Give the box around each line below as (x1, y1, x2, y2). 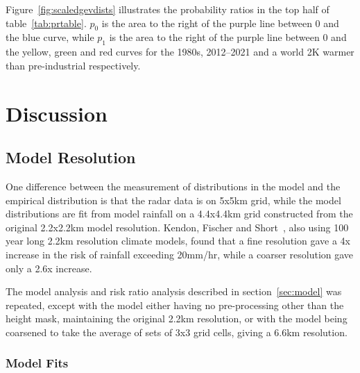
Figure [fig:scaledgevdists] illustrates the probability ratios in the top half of (6, 2, 329, 16)
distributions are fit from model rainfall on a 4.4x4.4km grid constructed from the (6, 206, 353, 221)
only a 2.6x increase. (6, 260, 92, 275)
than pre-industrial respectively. (6, 58, 141, 72)
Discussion (6, 99, 108, 127)
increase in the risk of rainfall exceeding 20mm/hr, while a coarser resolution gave (6, 247, 354, 261)
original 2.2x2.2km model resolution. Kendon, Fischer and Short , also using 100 (6, 219, 349, 234)
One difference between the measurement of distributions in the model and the (6, 179, 341, 193)
